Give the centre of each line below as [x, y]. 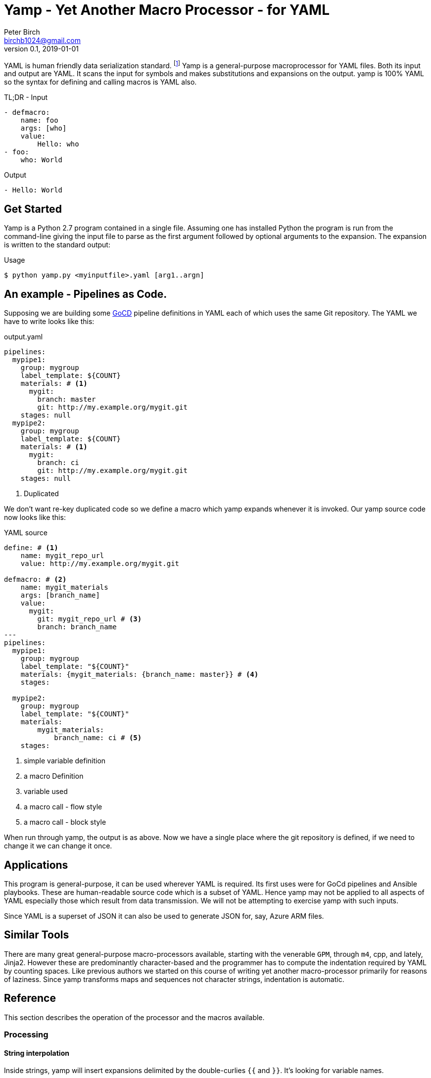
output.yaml [24, 337]
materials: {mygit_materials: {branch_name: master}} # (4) [140, 675]
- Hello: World [33, 190]
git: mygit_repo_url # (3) [90, 619]
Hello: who [58, 144]
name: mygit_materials [64, 587]
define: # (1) [31, 548]
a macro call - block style [65, 822]
